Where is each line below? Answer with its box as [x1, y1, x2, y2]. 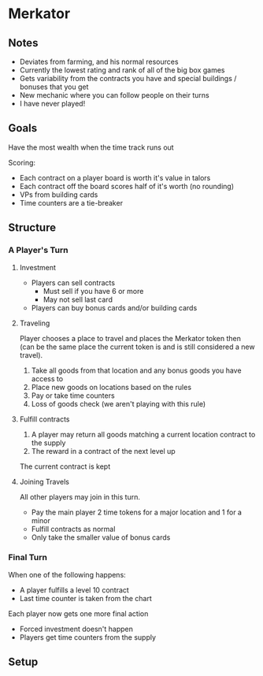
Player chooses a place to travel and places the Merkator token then [19, 333, 242, 343]
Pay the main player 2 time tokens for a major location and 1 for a [31, 507, 243, 517]
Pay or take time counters [31, 391, 116, 400]
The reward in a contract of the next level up [31, 446, 176, 455]
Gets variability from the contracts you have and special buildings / [19, 74, 237, 83]
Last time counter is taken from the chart [19, 593, 152, 603]
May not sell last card [43, 295, 113, 304]
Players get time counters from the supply [19, 632, 156, 642]
